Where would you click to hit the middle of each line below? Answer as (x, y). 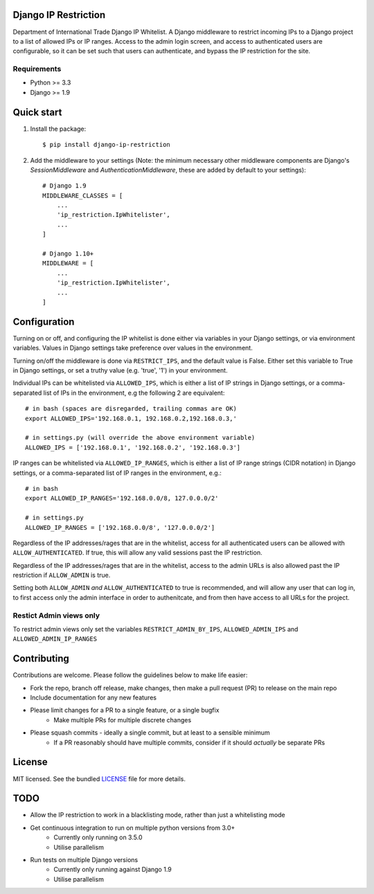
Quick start (37, 112)
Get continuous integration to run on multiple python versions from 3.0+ (133, 828)
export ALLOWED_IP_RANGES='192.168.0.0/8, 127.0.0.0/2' (122, 498)
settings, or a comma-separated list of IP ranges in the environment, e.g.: (117, 473)
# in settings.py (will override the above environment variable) (140, 438)
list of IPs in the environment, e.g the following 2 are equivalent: (134, 393)
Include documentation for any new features (93, 698)
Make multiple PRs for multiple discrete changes (123, 719)
